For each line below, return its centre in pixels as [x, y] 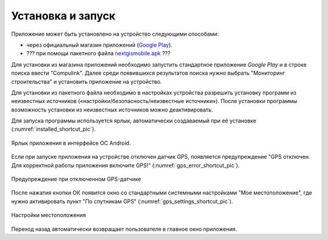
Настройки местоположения [49, 215]
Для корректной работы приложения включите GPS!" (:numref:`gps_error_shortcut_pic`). [125, 165]
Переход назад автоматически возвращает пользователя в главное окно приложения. [124, 229]
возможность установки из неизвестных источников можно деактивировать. [112, 110]
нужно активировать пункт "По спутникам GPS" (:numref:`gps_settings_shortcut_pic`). [122, 201]
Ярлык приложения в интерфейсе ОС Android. [71, 143]
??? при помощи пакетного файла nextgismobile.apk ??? [98, 53]
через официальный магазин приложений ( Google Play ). [99, 45]
